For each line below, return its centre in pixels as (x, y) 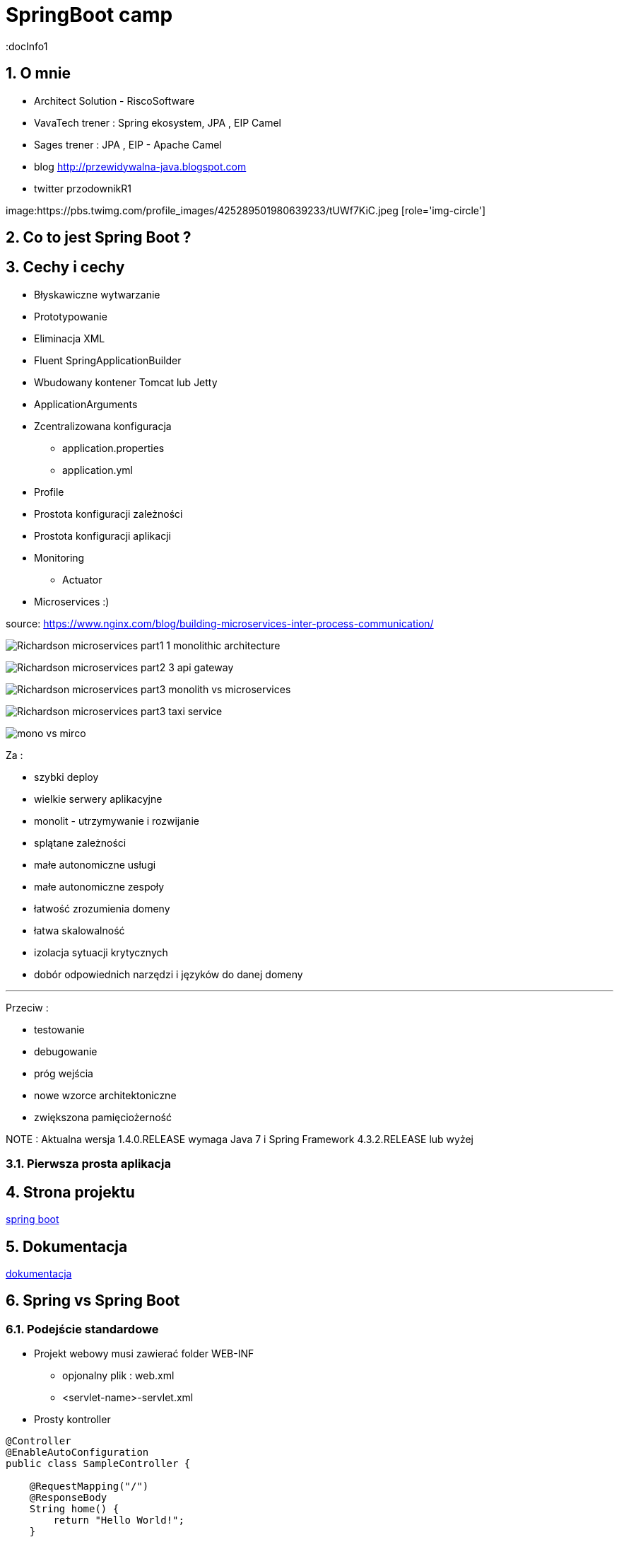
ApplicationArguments (86, 404)
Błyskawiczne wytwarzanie (97, 294)
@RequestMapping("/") (89, 1486)
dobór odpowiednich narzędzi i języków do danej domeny (169, 974)
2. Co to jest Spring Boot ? (99, 238)
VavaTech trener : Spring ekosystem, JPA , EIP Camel (158, 122)
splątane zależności (80, 842)
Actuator (82, 579)
